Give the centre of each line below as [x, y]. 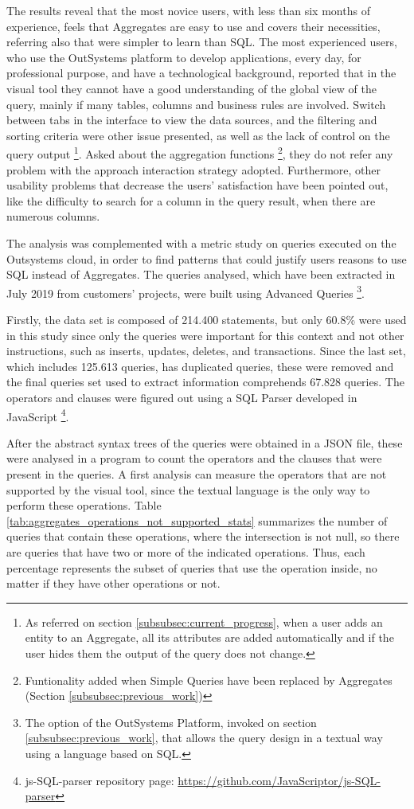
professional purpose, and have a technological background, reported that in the [201, 73]
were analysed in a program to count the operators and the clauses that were [194, 458]
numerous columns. [53, 216]
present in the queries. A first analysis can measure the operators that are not [197, 474]
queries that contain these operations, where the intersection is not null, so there [203, 536]
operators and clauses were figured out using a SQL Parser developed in [182, 397]
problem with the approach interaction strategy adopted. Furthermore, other [194, 169]
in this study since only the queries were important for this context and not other [205, 335]
